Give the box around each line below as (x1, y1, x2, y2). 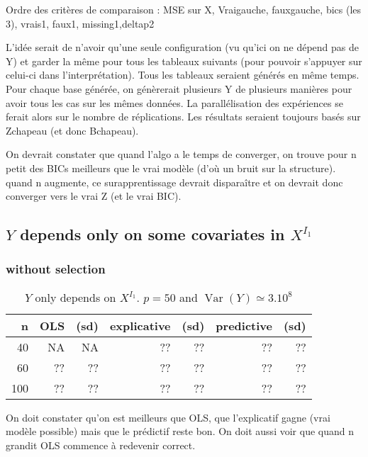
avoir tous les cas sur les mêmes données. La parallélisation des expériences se (6, 95, 343, 110)
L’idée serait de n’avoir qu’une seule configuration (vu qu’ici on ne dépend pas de (6, 40, 359, 55)
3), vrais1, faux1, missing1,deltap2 (6, 16, 155, 30)
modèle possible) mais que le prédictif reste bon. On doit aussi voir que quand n (6, 424, 354, 439)
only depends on (35, 288, 116, 305)
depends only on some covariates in (20, 223, 285, 245)
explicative (109, 317, 171, 334)
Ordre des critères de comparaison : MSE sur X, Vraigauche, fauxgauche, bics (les (6, 2, 362, 16)
